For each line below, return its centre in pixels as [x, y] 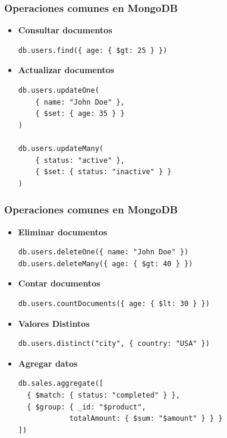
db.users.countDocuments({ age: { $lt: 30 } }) [114, 303]
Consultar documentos [65, 30]
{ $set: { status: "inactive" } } [103, 172]
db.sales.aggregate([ [61, 384]
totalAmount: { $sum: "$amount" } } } [146, 419]
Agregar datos [48, 363]
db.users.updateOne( [59, 90]
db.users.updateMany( [61, 148]
